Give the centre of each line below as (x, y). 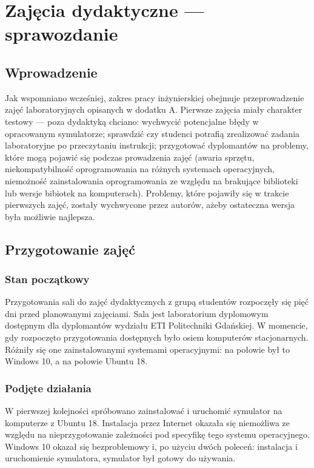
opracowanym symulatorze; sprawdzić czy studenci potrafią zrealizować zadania (152, 133)
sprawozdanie (62, 34)
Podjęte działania (48, 388)
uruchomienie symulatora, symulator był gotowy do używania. (120, 458)
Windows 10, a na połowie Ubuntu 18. (76, 361)
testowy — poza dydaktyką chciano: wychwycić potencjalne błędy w (132, 121)
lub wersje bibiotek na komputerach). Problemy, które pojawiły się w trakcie (147, 192)
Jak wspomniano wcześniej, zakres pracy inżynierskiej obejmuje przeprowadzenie (155, 97)
